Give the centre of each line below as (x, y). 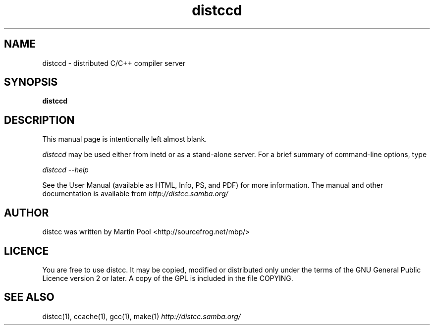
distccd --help (65, 170)
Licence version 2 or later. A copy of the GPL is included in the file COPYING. (168, 278)
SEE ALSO (29, 297)
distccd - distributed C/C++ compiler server (114, 63)
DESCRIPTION (39, 120)
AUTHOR (27, 213)
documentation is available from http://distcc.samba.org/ (135, 194)
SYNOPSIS (31, 82)
